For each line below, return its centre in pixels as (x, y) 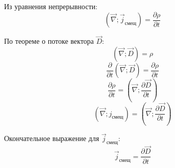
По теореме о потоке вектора (49, 41)
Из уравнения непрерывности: (51, 6)
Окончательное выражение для (52, 138)
